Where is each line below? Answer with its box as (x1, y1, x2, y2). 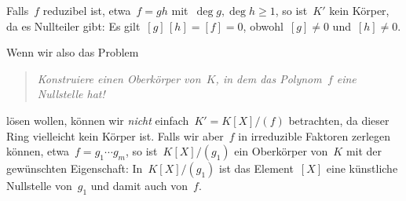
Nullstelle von (6, 177, 72, 194)
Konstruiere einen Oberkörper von (37, 70, 201, 86)
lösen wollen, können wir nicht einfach (6, 111, 189, 128)
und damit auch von (90, 177, 188, 194)
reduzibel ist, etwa (42, 2, 131, 18)
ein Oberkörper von (234, 143, 328, 159)
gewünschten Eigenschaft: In (6, 160, 143, 177)
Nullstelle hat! (37, 86, 105, 102)
